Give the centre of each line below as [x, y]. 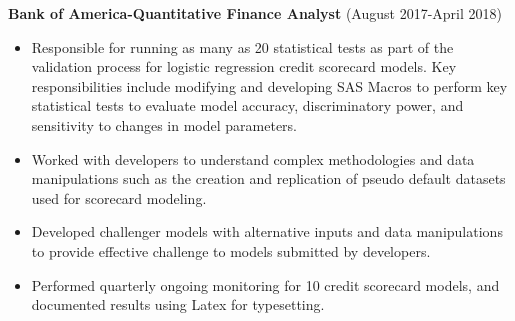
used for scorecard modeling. [119, 197]
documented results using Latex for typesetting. [178, 304]
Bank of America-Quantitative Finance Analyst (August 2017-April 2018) [255, 13]
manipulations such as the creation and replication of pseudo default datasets [268, 178]
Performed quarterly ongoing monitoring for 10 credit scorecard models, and [265, 284]
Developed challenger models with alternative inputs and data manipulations [267, 231]
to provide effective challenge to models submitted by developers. [231, 250]
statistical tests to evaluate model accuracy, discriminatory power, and [247, 105]
